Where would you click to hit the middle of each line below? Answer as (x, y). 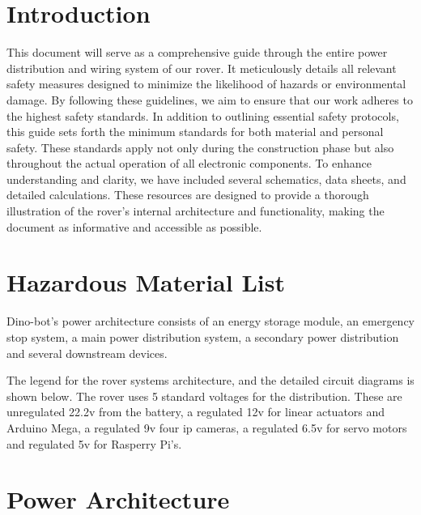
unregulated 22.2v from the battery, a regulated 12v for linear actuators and (196, 412)
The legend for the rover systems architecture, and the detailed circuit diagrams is (210, 380)
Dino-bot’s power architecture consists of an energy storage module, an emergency (210, 321)
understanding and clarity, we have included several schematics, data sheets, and (206, 179)
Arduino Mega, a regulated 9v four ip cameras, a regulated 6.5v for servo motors (207, 427)
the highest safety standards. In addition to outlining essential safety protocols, (203, 115)
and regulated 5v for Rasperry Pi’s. (94, 443)
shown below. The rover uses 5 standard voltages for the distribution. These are (204, 396)
